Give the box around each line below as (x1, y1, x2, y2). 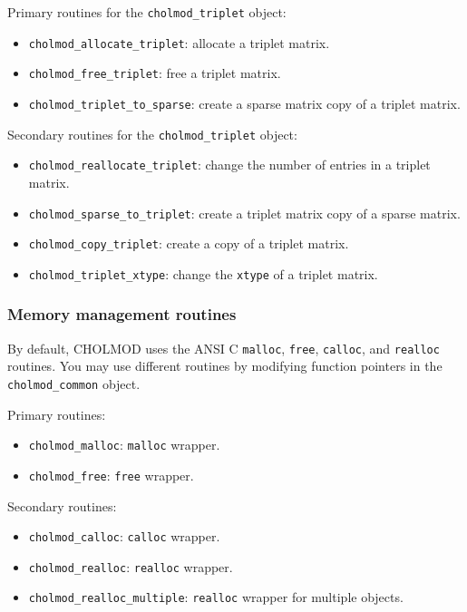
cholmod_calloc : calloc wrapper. (28, 527, 220, 546)
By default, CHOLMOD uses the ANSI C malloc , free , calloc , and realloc (7, 338, 440, 357)
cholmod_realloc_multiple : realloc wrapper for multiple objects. (28, 588, 404, 607)
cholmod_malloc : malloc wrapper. (28, 435, 220, 454)
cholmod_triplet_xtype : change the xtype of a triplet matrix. (28, 264, 378, 283)
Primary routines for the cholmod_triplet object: (7, 3, 287, 21)
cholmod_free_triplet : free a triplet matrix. (28, 63, 281, 83)
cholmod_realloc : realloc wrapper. (28, 557, 233, 576)
